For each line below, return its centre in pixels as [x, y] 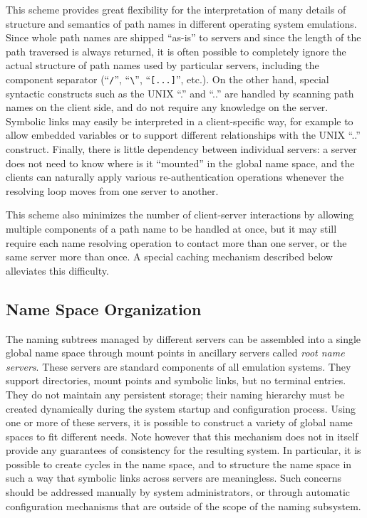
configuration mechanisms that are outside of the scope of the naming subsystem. [183, 506]
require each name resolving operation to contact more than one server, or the [176, 242]
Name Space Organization [104, 308]
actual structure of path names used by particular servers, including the [162, 65]
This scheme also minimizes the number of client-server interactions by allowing [180, 215]
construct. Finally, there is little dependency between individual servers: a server [181, 149]
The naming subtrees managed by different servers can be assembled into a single [183, 338]
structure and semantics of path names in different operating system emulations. [181, 23]
